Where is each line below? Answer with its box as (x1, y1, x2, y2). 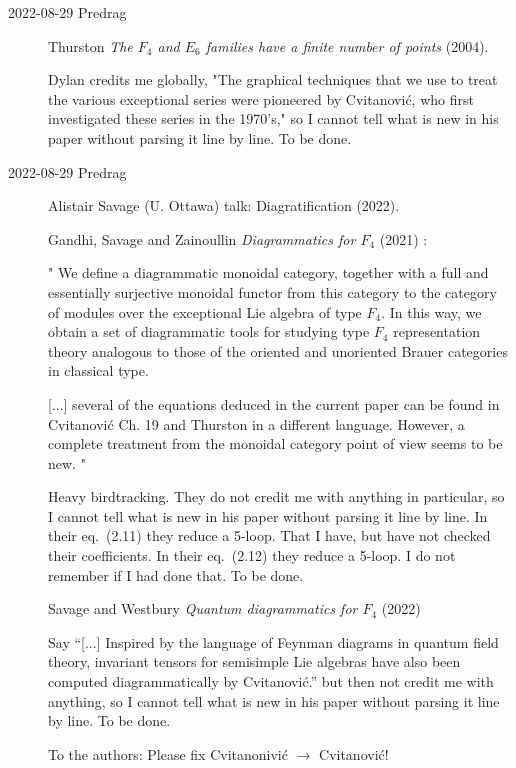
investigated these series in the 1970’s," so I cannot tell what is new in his (48, 108, 499, 129)
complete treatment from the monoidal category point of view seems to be (48, 433, 503, 454)
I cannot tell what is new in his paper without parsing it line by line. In (48, 505, 488, 526)
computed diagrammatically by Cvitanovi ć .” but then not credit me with (48, 671, 494, 692)
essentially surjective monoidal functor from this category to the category (48, 281, 497, 302)
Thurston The (48, 35, 133, 56)
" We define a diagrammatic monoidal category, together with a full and (48, 262, 489, 283)
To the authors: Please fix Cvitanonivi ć (48, 743, 288, 764)
